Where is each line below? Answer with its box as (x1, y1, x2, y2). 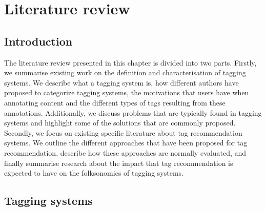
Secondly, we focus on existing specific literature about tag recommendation (4, 127, 242, 138)
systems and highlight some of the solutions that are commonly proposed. (4, 117, 236, 128)
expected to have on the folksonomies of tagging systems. (4, 167, 183, 178)
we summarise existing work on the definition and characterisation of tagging (4, 67, 246, 78)
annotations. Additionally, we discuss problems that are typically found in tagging (4, 107, 262, 118)
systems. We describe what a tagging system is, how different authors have (4, 77, 239, 88)
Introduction (4, 33, 73, 49)
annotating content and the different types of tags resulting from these (4, 97, 226, 108)
